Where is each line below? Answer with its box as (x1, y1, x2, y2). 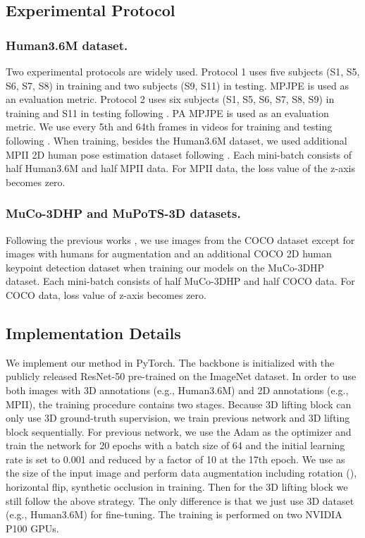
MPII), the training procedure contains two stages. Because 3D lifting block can (6, 396, 352, 411)
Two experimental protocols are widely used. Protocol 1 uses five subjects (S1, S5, (6, 64, 360, 78)
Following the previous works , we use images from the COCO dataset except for (6, 232, 355, 247)
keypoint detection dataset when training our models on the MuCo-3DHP (6, 259, 325, 274)
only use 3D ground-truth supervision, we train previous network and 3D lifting (6, 410, 350, 425)
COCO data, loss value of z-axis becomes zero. (6, 287, 206, 302)
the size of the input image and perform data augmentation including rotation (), (6, 465, 357, 480)
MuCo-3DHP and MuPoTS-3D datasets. (6, 204, 241, 222)
